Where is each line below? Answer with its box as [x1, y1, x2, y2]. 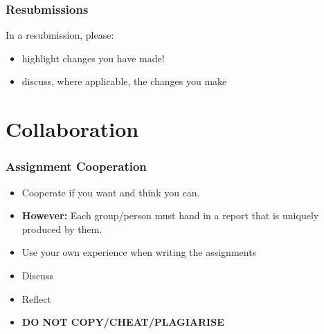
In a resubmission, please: [6, 28, 114, 42]
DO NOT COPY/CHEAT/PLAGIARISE [21, 315, 224, 329]
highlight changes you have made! [21, 50, 165, 65]
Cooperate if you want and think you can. [21, 185, 200, 199]
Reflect [21, 291, 51, 306]
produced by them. [21, 221, 102, 236]
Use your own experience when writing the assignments [21, 245, 257, 259]
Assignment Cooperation [6, 158, 147, 175]
